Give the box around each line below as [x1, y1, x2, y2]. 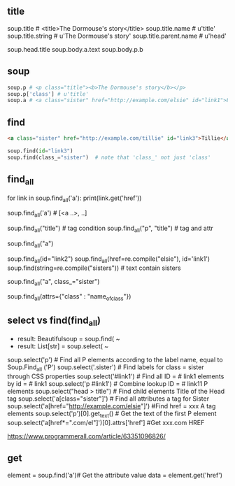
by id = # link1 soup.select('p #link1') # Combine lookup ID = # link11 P [7, 380, 208, 388]
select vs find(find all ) [7, 314, 101, 328]
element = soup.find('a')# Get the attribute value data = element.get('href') [7, 471, 222, 479]
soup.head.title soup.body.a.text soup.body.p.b [7, 45, 143, 53]
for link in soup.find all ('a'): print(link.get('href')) [7, 194, 142, 203]
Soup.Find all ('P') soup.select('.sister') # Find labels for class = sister [7, 363, 204, 373]
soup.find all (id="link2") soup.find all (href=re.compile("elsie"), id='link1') [7, 255, 211, 264]
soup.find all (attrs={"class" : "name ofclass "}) [7, 292, 131, 303]
